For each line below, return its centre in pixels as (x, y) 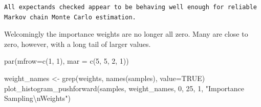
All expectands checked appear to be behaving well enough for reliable (130, 7)
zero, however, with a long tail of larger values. (78, 44)
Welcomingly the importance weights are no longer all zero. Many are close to (126, 34)
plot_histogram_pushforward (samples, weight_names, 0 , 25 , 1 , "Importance (124, 88)
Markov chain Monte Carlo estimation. (70, 17)
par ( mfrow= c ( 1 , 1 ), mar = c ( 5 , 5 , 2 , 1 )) (67, 61)
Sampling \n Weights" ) (37, 98)
